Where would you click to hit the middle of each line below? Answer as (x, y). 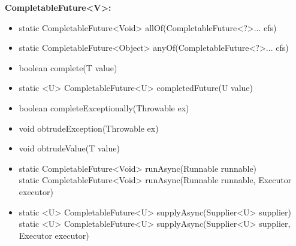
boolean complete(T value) (68, 67)
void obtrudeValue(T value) (69, 148)
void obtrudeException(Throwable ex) (89, 128)
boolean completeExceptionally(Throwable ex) (104, 107)
